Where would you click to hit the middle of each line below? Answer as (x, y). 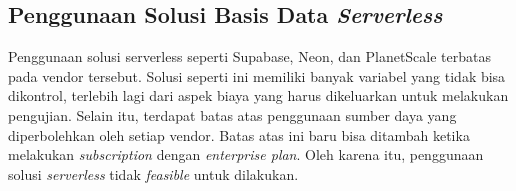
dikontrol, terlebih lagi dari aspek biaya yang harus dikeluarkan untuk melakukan (258, 95)
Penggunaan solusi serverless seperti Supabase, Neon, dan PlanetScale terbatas (249, 56)
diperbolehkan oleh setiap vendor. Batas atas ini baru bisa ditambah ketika (239, 134)
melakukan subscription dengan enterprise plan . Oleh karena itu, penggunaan (246, 154)
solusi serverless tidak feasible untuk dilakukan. (153, 173)
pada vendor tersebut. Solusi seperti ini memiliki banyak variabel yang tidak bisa (257, 75)
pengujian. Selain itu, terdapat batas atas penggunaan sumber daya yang (232, 114)
